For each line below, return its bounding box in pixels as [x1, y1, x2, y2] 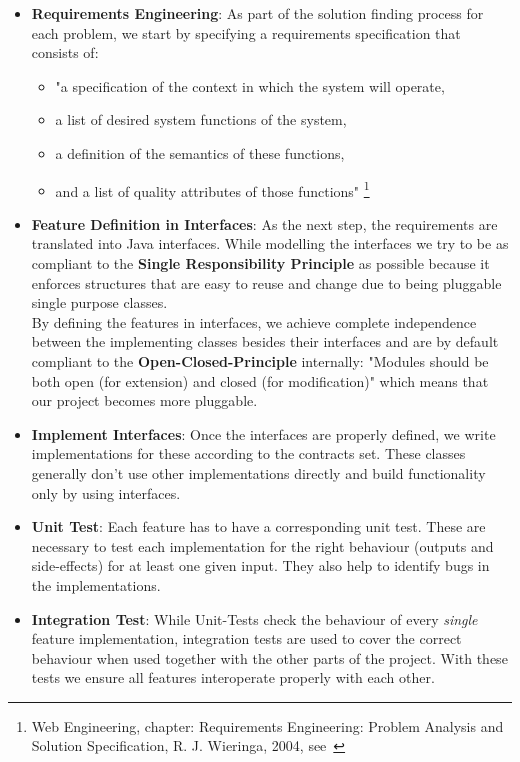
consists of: [31, 42, 99, 63]
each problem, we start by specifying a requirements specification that [31, 22, 461, 43]
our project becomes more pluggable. [31, 390, 258, 411]
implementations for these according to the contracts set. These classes [31, 443, 466, 464]
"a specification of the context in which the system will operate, [55, 75, 445, 96]
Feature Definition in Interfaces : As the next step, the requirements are [31, 213, 498, 234]
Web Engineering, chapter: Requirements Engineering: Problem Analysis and [31, 715, 504, 736]
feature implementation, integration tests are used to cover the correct [31, 628, 462, 649]
